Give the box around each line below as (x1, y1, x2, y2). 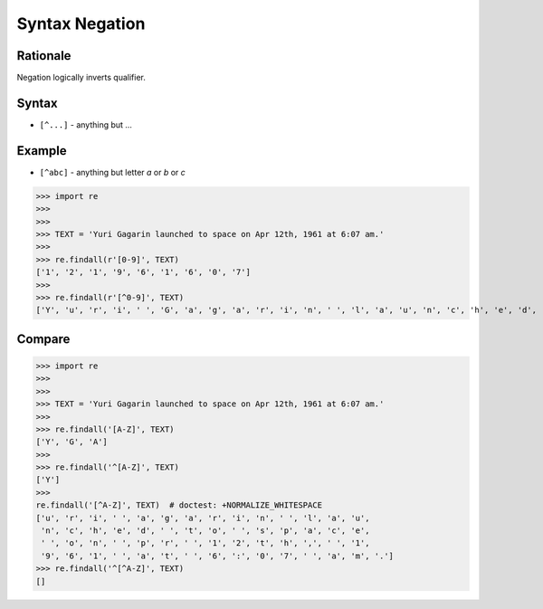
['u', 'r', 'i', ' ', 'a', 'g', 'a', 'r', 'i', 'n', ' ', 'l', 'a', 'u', (35, 512, 370, 523)
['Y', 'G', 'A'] (35, 437, 109, 447)
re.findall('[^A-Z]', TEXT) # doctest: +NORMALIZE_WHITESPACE (35, 500, 323, 510)
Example (16, 143, 67, 158)
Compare (16, 331, 71, 347)
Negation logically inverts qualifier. (16, 72, 147, 83)
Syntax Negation (16, 14, 146, 33)
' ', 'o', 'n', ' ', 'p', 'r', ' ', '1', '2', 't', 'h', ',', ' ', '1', (41, 538, 370, 548)
